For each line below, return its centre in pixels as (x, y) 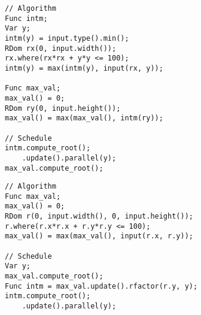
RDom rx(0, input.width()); (61, 48)
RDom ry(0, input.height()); (63, 108)
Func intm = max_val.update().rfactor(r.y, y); (101, 286)
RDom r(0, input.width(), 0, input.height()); (99, 216)
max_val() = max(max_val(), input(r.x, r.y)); (99, 236)
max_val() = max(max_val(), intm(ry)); (84, 118)
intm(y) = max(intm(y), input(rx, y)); (84, 68)
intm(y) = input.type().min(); (67, 38)
